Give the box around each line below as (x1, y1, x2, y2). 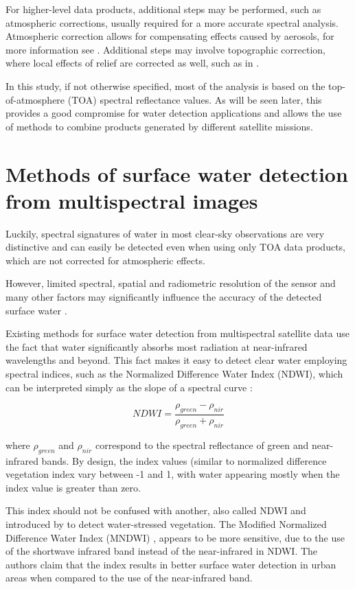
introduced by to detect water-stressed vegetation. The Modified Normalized (5, 516, 327, 531)
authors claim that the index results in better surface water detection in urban (5, 557, 336, 571)
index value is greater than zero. (5, 480, 141, 494)
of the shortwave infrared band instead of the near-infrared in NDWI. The (5, 544, 318, 558)
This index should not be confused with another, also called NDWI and (5, 503, 306, 518)
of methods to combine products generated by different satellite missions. (5, 119, 313, 133)
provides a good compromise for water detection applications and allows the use (5, 106, 342, 120)
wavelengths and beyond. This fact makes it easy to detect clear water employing (5, 353, 347, 367)
